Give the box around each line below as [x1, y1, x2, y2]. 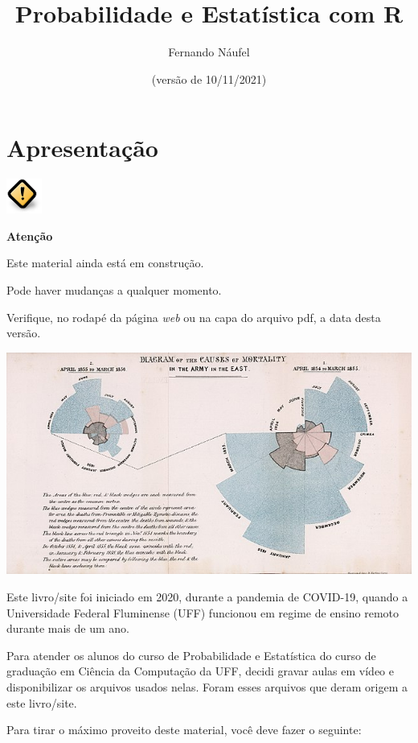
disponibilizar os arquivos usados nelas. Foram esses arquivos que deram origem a [6, 679, 408, 695]
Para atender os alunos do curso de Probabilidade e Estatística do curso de [6, 646, 376, 663]
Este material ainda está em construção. [6, 254, 204, 271]
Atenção [6, 227, 53, 244]
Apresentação [6, 131, 158, 164]
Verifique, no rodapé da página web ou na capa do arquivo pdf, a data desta [6, 308, 381, 325]
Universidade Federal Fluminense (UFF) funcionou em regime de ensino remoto [6, 604, 400, 621]
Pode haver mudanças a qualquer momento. [6, 282, 222, 299]
